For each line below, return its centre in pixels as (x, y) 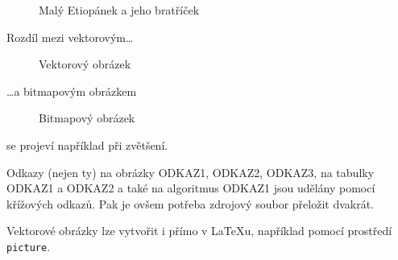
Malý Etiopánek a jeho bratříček (119, 10)
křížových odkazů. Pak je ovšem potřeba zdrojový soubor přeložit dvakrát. (191, 203)
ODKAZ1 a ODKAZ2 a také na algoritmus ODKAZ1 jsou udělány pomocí (191, 188)
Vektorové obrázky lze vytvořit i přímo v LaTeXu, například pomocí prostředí (199, 231)
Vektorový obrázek (85, 64)
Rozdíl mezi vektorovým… (70, 37)
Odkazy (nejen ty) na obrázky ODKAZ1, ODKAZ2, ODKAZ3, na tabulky (191, 172)
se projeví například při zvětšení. (87, 144)
